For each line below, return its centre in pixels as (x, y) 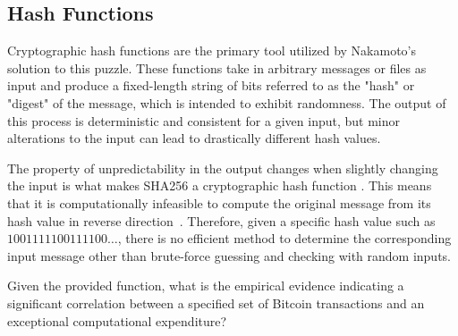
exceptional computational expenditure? (117, 320)
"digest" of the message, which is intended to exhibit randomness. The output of (227, 102)
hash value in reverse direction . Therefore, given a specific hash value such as (221, 220)
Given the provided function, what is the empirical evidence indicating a (206, 286)
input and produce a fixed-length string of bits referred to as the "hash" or (211, 85)
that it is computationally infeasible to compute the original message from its (219, 202)
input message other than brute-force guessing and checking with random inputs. (229, 255)
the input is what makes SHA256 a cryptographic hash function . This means (220, 185)
